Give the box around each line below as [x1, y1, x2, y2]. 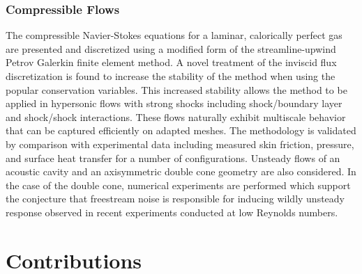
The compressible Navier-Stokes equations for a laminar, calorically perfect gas [6, 28, 342, 42]
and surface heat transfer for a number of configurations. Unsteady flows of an [6, 150, 340, 165]
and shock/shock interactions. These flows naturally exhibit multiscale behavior [6, 109, 346, 124]
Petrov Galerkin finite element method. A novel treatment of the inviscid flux [6, 55, 337, 70]
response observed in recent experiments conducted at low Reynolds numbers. [6, 204, 338, 219]
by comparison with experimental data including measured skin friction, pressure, [6, 136, 354, 151]
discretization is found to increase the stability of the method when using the [6, 69, 335, 83]
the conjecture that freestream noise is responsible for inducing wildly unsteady [6, 191, 345, 206]
